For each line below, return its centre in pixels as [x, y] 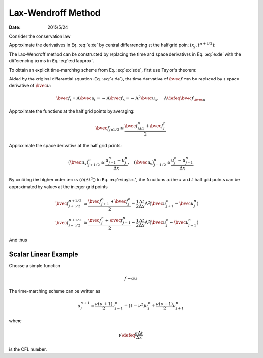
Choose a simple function [35, 265]
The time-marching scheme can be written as [55, 291]
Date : [15, 27]
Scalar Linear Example [44, 254]
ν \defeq [127, 335]
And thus [18, 240]
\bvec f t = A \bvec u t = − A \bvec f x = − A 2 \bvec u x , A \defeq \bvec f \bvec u [131, 99]
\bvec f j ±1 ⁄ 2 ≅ [110, 129]
